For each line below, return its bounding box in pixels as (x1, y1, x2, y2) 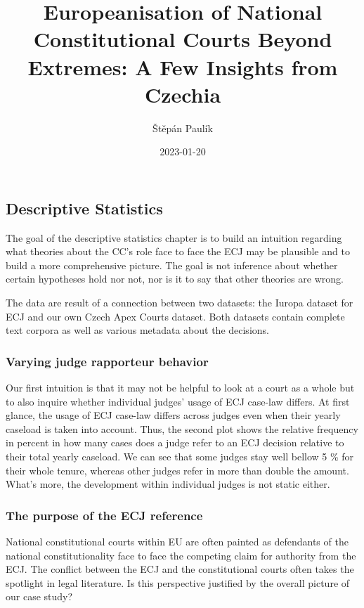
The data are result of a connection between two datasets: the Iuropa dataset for (6, 295, 353, 310)
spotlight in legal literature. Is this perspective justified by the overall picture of (6, 575, 350, 590)
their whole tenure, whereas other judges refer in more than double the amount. (6, 463, 349, 477)
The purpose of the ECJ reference (6, 506, 203, 524)
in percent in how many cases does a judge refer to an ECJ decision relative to (6, 435, 344, 450)
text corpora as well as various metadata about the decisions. (6, 323, 269, 337)
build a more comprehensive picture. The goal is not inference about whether (6, 257, 338, 272)
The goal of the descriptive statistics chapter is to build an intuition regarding (6, 230, 342, 245)
